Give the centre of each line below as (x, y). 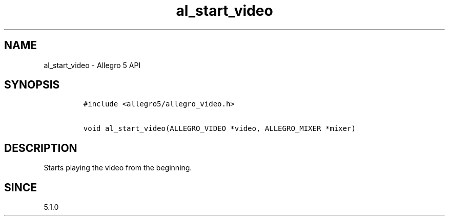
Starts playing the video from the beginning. (118, 168)
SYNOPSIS (32, 85)
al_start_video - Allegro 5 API (92, 65)
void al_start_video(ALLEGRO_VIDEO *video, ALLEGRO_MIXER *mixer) (219, 129)
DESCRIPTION (41, 148)
